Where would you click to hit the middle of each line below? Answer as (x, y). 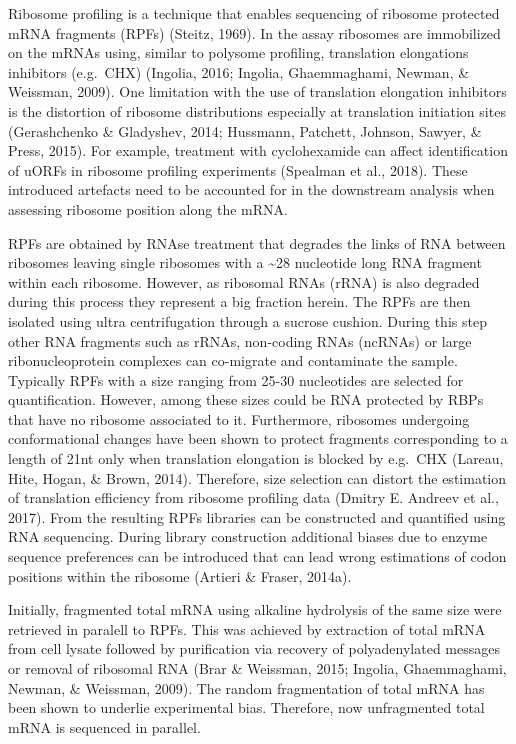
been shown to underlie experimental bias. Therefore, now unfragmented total (246, 707)
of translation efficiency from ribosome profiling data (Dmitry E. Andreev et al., (253, 497)
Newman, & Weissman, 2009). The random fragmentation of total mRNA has (246, 687)
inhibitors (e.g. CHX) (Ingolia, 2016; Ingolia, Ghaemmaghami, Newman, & (239, 71)
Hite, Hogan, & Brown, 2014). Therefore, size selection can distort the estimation (257, 477)
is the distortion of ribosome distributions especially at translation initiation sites (257, 110)
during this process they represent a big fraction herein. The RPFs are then (239, 301)
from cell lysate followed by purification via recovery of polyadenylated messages (254, 648)
